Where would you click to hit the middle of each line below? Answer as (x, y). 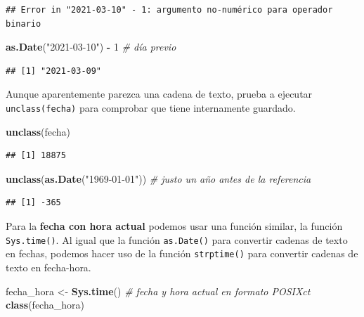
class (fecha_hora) (45, 305)
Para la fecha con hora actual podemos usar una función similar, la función (174, 226)
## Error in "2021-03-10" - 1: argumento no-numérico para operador (169, 10)
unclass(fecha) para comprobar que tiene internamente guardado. (151, 107)
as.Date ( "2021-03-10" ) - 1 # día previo (91, 47)
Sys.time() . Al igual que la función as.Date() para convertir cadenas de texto (177, 239)
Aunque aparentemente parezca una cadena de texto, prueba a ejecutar (159, 94)
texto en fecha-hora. (48, 267)
